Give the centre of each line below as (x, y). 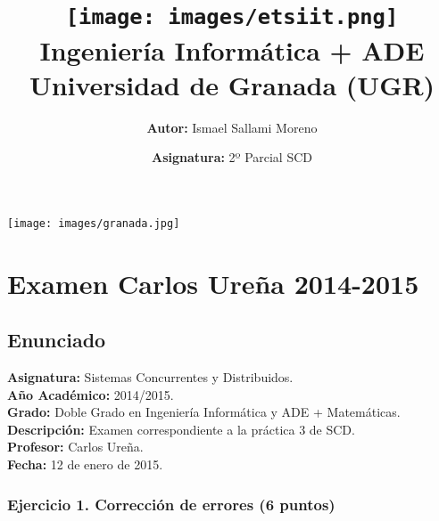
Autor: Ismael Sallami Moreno (232, 127)
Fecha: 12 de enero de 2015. (85, 464)
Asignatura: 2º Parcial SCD (232, 157)
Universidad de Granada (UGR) (232, 84)
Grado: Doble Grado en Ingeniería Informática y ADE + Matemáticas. (204, 412)
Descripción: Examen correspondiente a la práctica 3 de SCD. (181, 429)
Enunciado (57, 340)
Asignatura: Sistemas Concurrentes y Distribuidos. (150, 377)
